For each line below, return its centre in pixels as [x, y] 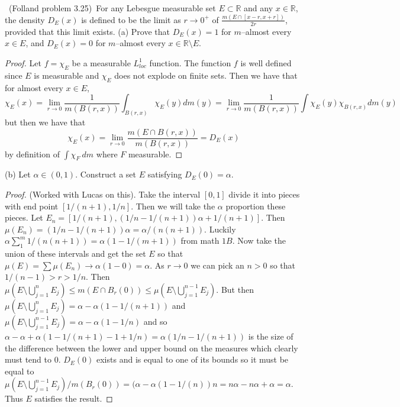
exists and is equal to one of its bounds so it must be [193, 359]
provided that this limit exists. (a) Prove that [87, 31]
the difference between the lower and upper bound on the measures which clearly [151, 348]
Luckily [222, 229]
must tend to [28, 359]
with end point [32, 206]
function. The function [190, 62]
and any [259, 8]
